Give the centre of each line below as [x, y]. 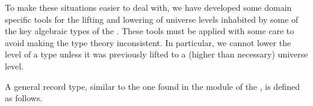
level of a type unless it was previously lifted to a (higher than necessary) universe [156, 54]
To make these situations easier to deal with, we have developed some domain [148, 7]
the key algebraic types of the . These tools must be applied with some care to [150, 31]
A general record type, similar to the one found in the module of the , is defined [152, 86]
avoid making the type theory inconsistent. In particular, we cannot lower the [148, 42]
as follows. [24, 98]
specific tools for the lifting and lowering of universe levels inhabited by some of [152, 19]
